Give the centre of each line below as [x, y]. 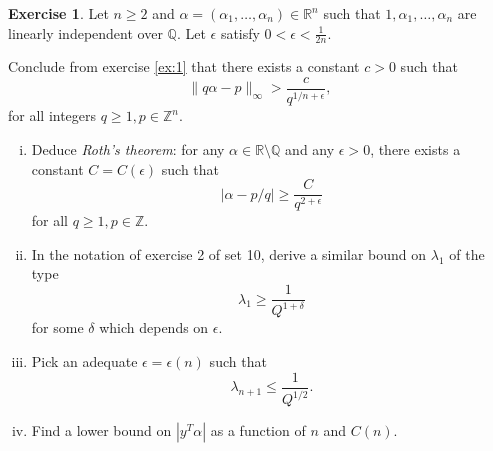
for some [57, 327]
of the [467, 253]
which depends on [154, 327]
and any [310, 149]
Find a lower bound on [101, 430]
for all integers [52, 115]
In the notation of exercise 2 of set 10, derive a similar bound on [229, 253]
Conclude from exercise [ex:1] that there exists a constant [184, 66]
